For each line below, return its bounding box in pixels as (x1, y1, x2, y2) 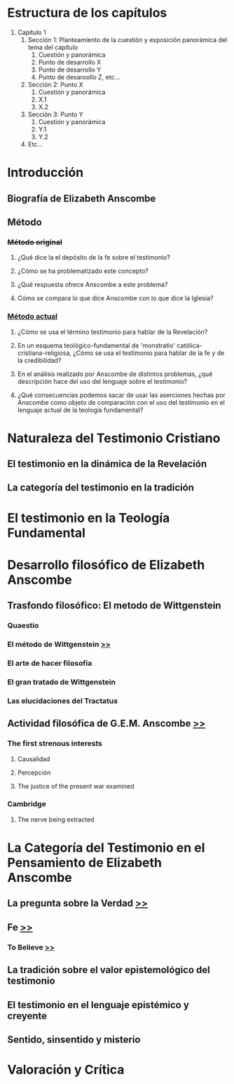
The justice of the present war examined (17, 782, 135, 790)
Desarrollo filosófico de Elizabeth (7, 556, 205, 573)
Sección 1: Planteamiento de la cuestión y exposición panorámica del (27, 35, 228, 44)
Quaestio (7, 621, 39, 631)
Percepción (17, 768, 51, 777)
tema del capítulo (27, 43, 78, 51)
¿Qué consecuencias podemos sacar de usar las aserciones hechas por (17, 391, 226, 399)
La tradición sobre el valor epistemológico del (7, 964, 210, 976)
